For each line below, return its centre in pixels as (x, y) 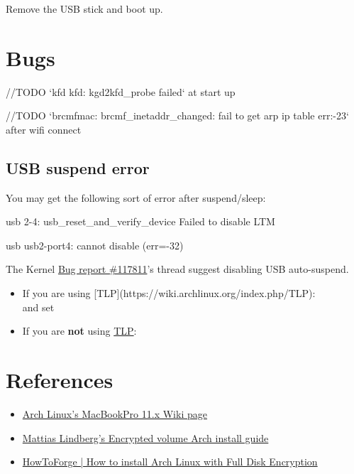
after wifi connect (44, 129)
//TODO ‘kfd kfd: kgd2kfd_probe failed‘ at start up (121, 91)
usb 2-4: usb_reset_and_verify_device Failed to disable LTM (140, 221)
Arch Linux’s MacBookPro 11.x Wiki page (115, 413)
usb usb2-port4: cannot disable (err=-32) (95, 245)
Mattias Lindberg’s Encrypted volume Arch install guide (145, 437)
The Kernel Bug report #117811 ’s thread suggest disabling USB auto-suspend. (177, 269)
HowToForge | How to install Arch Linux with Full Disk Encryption (170, 462)
